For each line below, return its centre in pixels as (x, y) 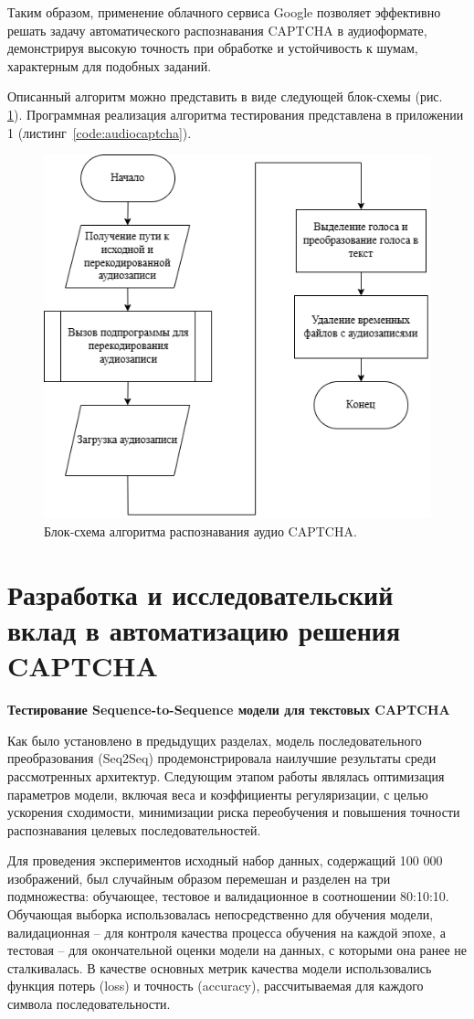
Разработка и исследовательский (200, 594)
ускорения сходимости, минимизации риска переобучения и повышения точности (234, 812)
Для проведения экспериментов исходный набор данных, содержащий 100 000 (225, 860)
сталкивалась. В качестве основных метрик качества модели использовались (220, 967)
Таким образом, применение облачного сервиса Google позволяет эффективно (224, 12)
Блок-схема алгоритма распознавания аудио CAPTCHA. (200, 531)
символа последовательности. (89, 1004)
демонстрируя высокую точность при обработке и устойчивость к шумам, (213, 48)
